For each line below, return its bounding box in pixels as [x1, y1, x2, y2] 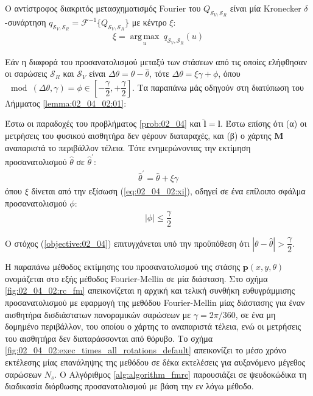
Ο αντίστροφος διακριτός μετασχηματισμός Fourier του [5, 2, 201, 14]
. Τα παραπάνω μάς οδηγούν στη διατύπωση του [132, 80, 304, 93]
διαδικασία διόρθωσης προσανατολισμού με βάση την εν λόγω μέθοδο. [5, 380, 254, 392]
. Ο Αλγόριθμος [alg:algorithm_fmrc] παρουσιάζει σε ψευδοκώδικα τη [54, 367, 307, 380]
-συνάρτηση [5, 16, 46, 29]
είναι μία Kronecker [230, 2, 301, 14]
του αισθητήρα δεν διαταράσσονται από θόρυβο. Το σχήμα [5, 331, 213, 344]
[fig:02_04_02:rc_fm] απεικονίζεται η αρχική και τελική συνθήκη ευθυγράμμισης [5, 284, 295, 297]
